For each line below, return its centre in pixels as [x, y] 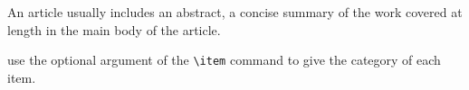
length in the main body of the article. [114, 29]
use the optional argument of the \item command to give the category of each [224, 60]
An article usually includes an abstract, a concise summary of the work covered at [235, 12]
